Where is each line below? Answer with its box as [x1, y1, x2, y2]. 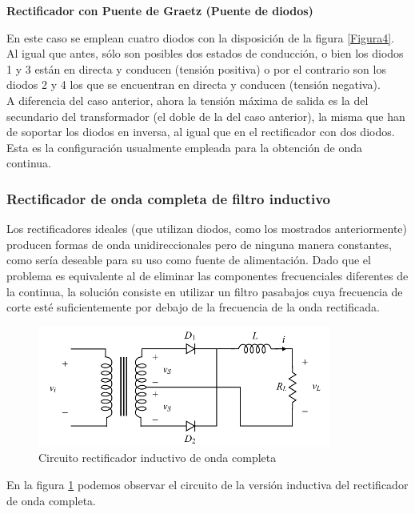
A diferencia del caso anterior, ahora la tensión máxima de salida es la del [6, 91, 369, 108]
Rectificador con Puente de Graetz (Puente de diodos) [6, 2, 313, 18]
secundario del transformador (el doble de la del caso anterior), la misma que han [6, 107, 405, 124]
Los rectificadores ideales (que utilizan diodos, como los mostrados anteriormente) [6, 220, 408, 237]
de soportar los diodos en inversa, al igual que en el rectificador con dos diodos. [6, 123, 395, 140]
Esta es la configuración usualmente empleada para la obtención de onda [6, 139, 363, 155]
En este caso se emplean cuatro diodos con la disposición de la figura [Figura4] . [6, 29, 395, 46]
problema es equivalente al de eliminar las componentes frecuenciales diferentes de [6, 267, 409, 283]
